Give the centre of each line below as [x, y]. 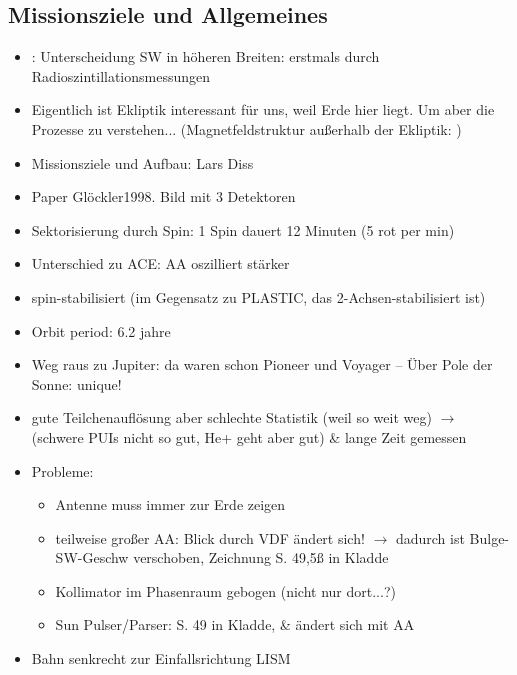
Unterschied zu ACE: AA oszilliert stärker [160, 263]
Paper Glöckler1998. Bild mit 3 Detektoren [163, 196]
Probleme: [62, 470]
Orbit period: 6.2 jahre [101, 330]
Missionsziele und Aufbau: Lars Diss [142, 162]
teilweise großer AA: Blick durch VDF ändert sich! [210, 537]
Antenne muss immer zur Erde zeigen [170, 504]
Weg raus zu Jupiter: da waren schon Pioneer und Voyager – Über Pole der [262, 364]
